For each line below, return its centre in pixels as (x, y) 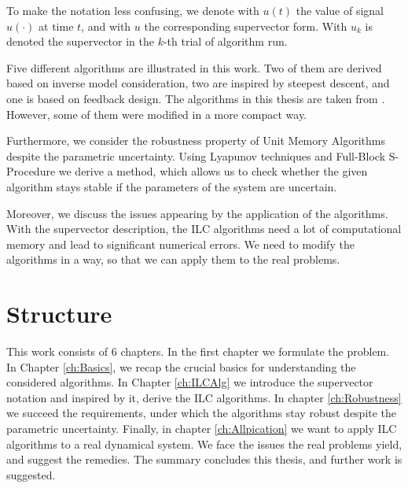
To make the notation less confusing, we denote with (133, 10)
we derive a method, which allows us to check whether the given (213, 171)
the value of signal (340, 10)
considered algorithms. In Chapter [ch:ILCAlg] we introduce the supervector (190, 382)
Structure (59, 314)
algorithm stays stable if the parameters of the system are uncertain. (172, 186)
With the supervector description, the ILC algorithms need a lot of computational (204, 229)
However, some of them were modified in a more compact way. (157, 114)
